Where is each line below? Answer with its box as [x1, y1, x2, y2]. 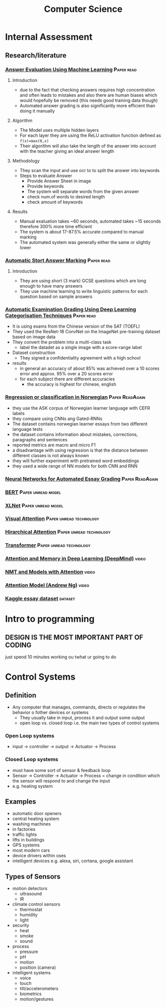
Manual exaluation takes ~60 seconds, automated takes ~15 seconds [19, 218, 161, 224]
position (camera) [19, 964, 56, 970]
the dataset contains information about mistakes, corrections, [12, 431, 138, 437]
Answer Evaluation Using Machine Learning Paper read [5, 66, 137, 73]
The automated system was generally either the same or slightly [19, 239, 151, 245]
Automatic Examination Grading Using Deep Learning [5, 306, 136, 313]
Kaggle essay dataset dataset [5, 595, 75, 602]
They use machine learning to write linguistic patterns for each [19, 289, 148, 295]
